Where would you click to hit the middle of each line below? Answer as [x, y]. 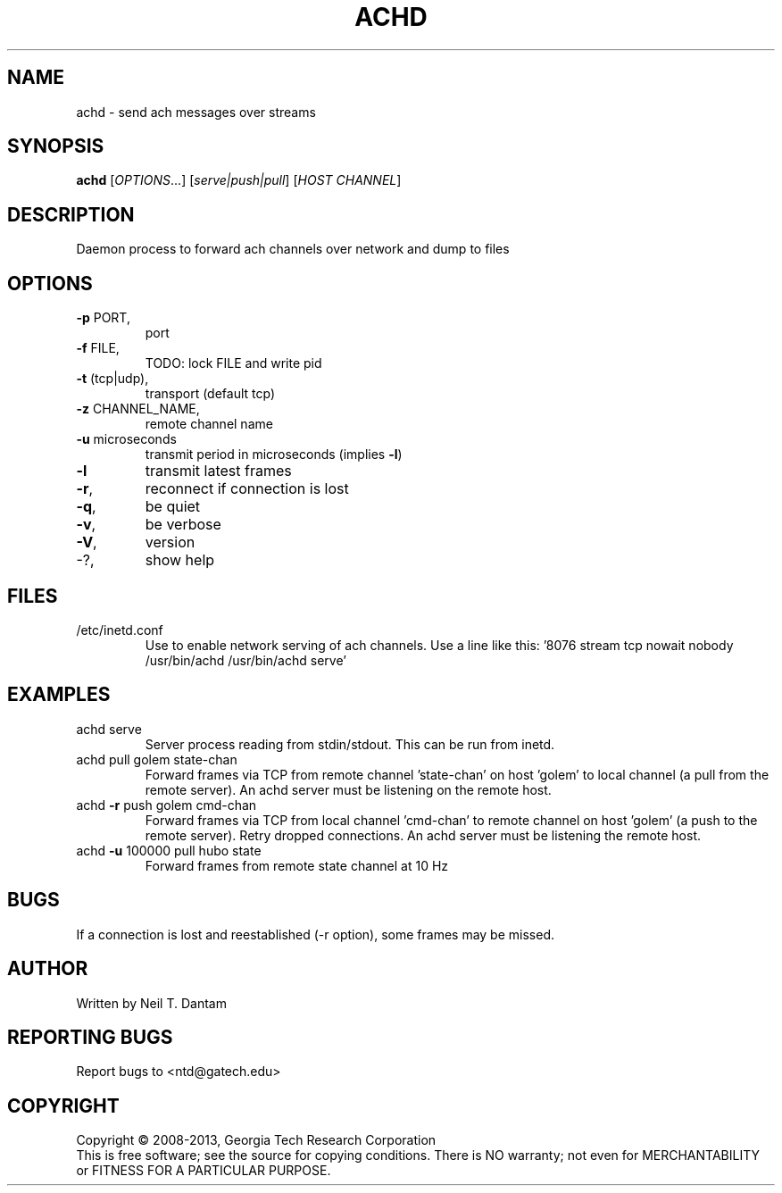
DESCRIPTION [71, 214]
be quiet [173, 507]
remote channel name [209, 424]
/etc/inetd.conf [120, 630]
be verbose [183, 525]
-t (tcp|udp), [112, 379]
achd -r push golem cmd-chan [166, 805]
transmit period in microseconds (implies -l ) [274, 455]
